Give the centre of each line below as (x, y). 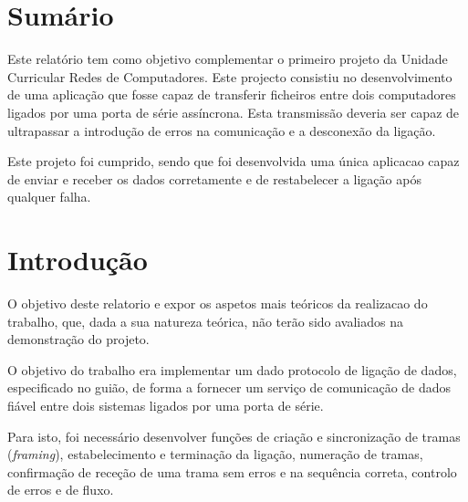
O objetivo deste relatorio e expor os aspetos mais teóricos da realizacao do (218, 303)
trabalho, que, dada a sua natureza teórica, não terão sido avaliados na (206, 321)
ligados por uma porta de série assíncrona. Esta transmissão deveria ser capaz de (234, 112)
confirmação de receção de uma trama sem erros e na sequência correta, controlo (232, 471)
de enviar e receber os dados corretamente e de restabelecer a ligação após (214, 178)
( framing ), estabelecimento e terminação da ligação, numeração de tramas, (215, 454)
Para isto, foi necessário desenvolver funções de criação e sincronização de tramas (234, 436)
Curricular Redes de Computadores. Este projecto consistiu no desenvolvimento (230, 76)
